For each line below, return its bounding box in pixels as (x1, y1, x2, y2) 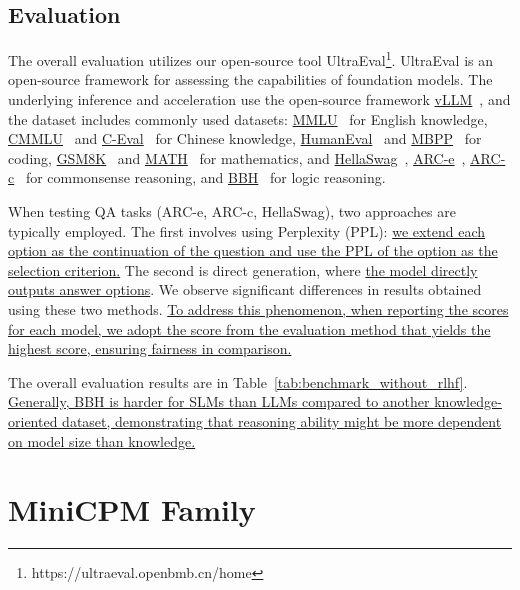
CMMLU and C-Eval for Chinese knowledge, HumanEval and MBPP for (8, 128, 482, 149)
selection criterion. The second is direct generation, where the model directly (8, 259, 478, 280)
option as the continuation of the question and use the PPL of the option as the (8, 240, 498, 261)
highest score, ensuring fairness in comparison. (8, 338, 292, 359)
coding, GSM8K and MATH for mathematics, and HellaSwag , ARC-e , (8, 147, 466, 168)
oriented (8, 410, 58, 431)
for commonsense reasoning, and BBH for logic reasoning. (25, 167, 386, 188)
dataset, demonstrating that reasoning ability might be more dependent (62, 410, 502, 431)
